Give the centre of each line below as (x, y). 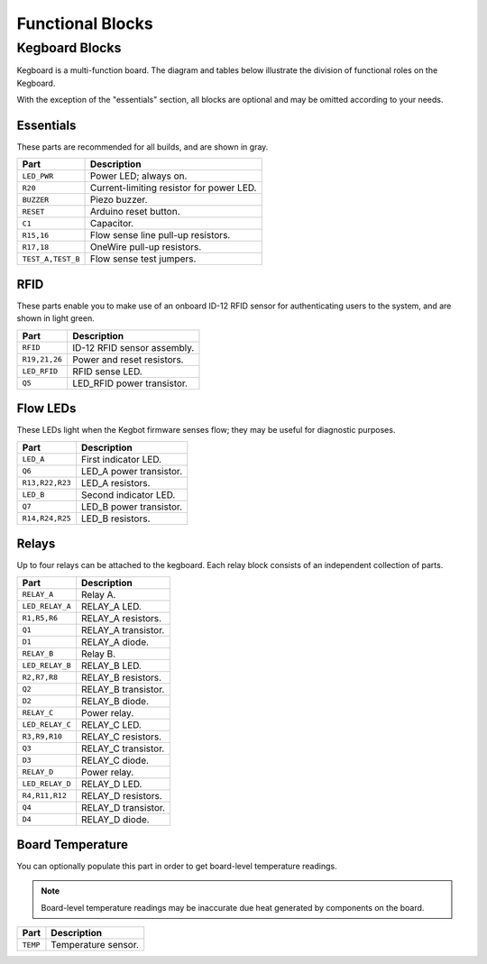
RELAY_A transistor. (123, 629)
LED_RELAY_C (46, 725)
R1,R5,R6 (40, 618)
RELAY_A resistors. (122, 618)
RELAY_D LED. (112, 784)
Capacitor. (112, 224)
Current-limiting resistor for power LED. (173, 188)
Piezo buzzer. (119, 200)
